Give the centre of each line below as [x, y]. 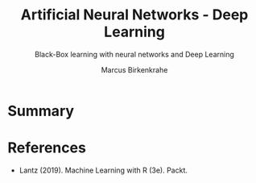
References [47, 148]
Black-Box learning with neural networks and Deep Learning [134, 54]
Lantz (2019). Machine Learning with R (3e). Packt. [103, 170]
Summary [41, 111]
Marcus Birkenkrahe [134, 69]
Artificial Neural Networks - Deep [134, 15]
